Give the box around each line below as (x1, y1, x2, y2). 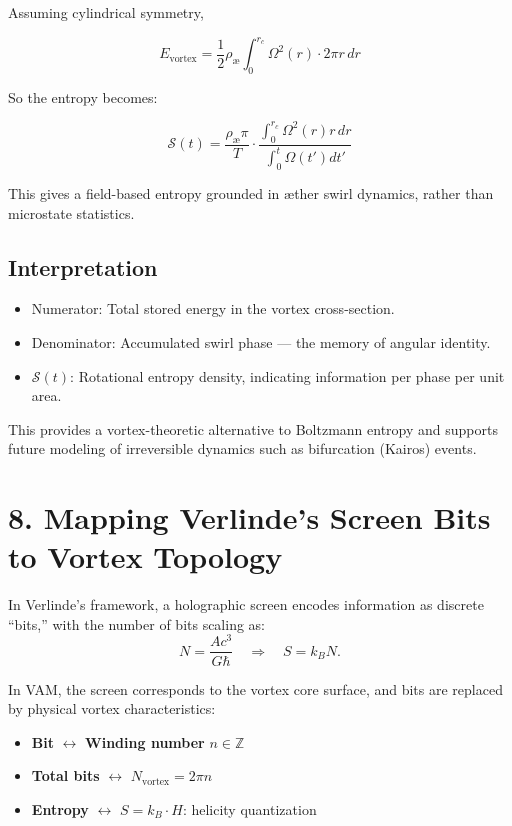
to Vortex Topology (8, 536, 283, 577)
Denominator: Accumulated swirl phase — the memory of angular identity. (31, 331, 491, 352)
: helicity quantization (182, 798, 317, 819)
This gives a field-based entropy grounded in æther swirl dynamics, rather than (8, 182, 494, 203)
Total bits (31, 765, 100, 786)
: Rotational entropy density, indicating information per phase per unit (70, 365, 505, 386)
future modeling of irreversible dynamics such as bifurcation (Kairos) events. (8, 438, 477, 459)
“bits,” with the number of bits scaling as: (8, 613, 266, 634)
